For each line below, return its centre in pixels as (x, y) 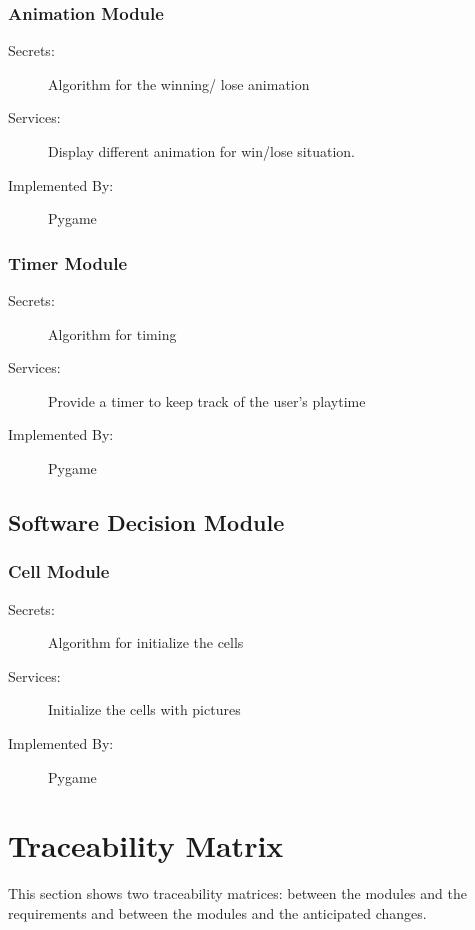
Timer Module (68, 262)
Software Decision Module (146, 521)
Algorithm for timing (112, 333)
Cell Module (59, 571)
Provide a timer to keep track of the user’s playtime (207, 400)
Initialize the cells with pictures (144, 709)
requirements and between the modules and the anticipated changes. (217, 912)
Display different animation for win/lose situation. (201, 151)
